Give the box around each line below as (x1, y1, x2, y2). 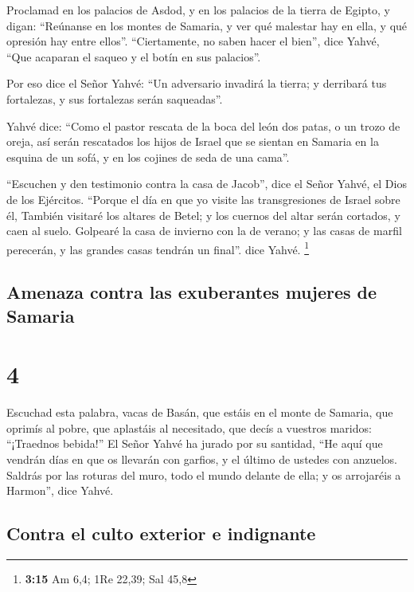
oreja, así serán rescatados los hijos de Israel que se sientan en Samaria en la (6, 133, 379, 150)
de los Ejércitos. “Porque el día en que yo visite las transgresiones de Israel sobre (6, 190, 400, 207)
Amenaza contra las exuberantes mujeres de (6, 280, 377, 304)
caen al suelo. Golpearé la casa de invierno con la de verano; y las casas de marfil (6, 222, 402, 239)
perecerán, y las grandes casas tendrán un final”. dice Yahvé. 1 (6, 238, 310, 257)
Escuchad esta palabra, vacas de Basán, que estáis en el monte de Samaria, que (6, 404, 393, 421)
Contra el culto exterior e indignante (6, 521, 316, 546)
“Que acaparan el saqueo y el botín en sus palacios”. (6, 48, 261, 65)
